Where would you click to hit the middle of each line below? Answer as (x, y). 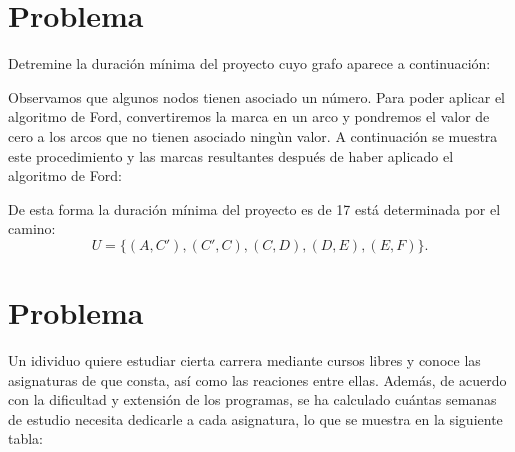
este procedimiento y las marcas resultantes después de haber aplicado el (231, 155)
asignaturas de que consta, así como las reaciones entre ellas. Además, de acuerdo (257, 379)
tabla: (26, 438)
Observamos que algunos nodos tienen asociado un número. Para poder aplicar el (257, 96)
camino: (32, 228)
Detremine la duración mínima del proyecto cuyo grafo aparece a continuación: (249, 63)
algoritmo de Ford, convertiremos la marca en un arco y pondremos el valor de (249, 116)
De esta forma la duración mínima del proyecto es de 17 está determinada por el (254, 208)
